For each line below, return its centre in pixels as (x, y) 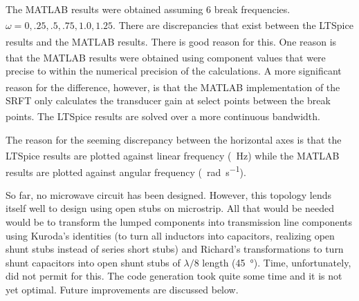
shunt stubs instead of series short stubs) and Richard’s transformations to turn (175, 249)
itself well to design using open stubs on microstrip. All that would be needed (170, 208)
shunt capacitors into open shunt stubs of (93, 262)
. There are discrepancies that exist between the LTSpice (233, 25)
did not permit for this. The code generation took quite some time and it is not (174, 276)
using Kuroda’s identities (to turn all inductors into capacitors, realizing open (170, 235)
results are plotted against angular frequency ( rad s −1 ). (126, 171)
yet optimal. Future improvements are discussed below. (122, 289)
